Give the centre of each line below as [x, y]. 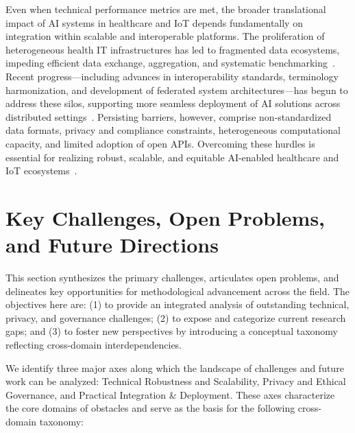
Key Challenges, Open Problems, [166, 217]
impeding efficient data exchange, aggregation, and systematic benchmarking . [170, 63]
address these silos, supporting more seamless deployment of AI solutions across [173, 103]
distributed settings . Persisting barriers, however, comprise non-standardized [169, 116]
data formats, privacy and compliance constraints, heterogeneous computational [173, 130]
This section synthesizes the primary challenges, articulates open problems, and [172, 278]
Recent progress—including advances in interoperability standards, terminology [172, 76]
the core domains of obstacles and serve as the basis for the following [150, 408]
